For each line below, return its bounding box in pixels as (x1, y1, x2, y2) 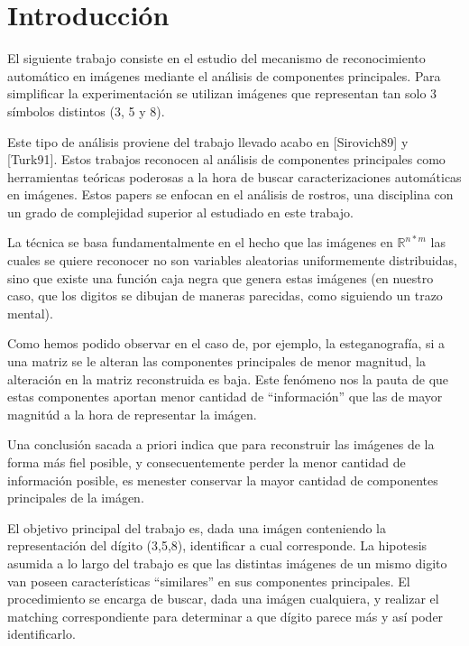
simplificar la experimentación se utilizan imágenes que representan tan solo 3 (7, 84, 437, 103)
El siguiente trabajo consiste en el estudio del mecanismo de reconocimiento (7, 49, 426, 68)
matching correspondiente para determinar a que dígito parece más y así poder (7, 606, 444, 625)
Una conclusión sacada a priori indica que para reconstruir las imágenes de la (7, 435, 435, 454)
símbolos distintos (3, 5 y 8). (7, 101, 165, 120)
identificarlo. (7, 624, 76, 643)
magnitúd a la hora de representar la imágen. (7, 404, 257, 423)
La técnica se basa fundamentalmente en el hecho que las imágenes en (7, 233, 393, 252)
